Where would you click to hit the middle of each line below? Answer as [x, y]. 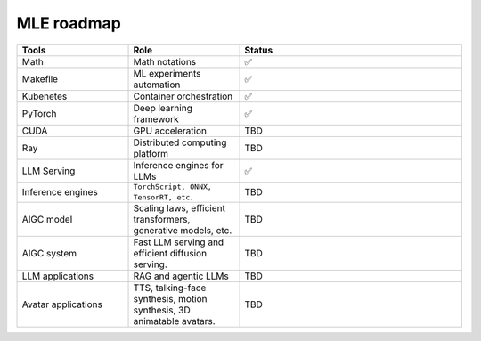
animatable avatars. [174, 321]
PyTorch [39, 113]
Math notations [165, 61]
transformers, [162, 219]
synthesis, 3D [162, 310]
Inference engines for [178, 165]
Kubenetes [45, 96]
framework [156, 118]
